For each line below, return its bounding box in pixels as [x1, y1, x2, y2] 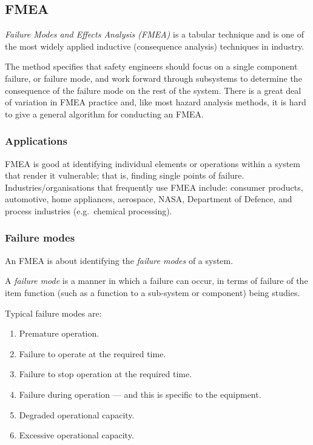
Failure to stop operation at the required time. [19, 368, 192, 380]
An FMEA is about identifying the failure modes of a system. [5, 254, 234, 266]
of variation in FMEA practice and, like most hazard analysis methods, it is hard [5, 96, 306, 108]
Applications [5, 133, 67, 148]
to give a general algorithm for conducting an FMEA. [5, 107, 204, 120]
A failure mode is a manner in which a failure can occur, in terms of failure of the [5, 274, 308, 287]
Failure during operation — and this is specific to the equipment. [19, 387, 261, 400]
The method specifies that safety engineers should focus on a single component [5, 60, 298, 73]
